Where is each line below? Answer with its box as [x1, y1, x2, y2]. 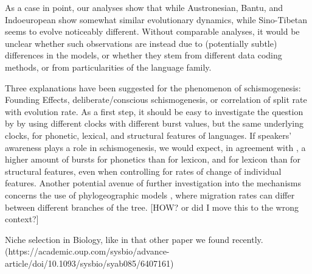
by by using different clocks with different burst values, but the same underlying [5, 117, 303, 130]
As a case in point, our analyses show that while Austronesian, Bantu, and [5, 1, 283, 13]
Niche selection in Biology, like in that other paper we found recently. [5, 233, 263, 245]
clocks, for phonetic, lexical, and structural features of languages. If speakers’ [5, 128, 292, 141]
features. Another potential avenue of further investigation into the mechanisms [5, 177, 301, 189]
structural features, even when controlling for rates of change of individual [5, 164, 282, 177]
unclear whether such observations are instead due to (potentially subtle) [5, 37, 277, 49]
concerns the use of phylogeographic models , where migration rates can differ [5, 188, 295, 201]
